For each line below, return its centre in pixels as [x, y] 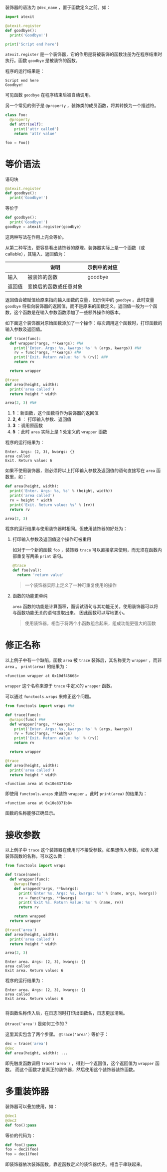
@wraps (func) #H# [28, 719]
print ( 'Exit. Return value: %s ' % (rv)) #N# [61, 357]
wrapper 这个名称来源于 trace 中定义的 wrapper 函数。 [60, 686]
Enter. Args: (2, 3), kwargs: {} [40, 452]
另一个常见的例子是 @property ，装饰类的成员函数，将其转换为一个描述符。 [82, 105]
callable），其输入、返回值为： [36, 253]
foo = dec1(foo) [22, 1154]
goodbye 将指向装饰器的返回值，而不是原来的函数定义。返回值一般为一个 [79, 306]
